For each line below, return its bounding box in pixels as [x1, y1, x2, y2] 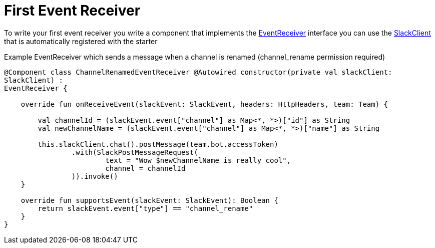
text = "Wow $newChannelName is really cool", [105, 156, 291, 164]
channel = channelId [105, 164, 186, 172]
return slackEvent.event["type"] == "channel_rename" [38, 204, 253, 212]
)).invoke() [71, 172, 118, 180]
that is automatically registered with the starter [4, 37, 158, 46]
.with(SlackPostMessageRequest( [71, 148, 198, 156]
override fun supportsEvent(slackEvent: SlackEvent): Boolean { [21, 196, 278, 204]
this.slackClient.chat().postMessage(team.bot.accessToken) [38, 140, 278, 148]
